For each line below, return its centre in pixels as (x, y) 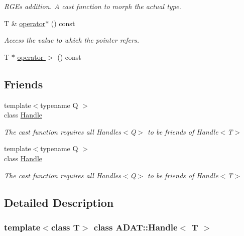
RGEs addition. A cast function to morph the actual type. (93, 6)
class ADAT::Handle (136, 227)
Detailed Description (59, 202)
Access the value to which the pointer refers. (72, 40)
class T (65, 227)
